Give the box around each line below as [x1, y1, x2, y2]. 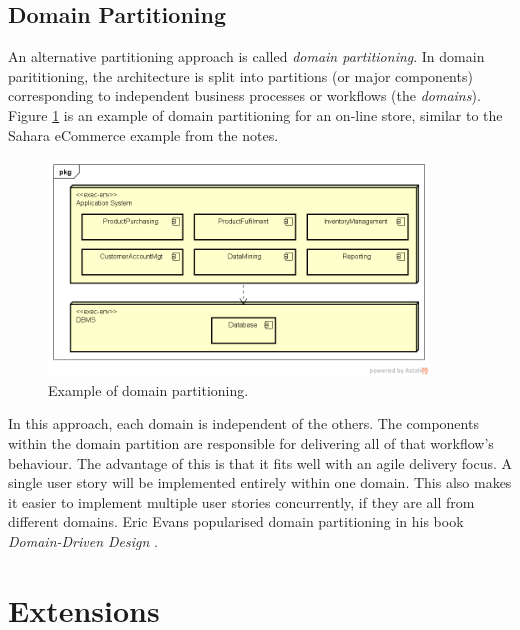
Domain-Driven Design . [8, 531, 158, 552]
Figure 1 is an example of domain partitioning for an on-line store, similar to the [8, 104, 503, 125]
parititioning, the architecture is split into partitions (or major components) [8, 65, 473, 86]
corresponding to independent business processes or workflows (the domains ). [8, 85, 481, 106]
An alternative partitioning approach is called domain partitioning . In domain [8, 46, 485, 67]
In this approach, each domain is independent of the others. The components [8, 413, 479, 434]
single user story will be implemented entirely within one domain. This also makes [8, 472, 512, 493]
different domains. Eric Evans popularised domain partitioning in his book [8, 511, 464, 532]
